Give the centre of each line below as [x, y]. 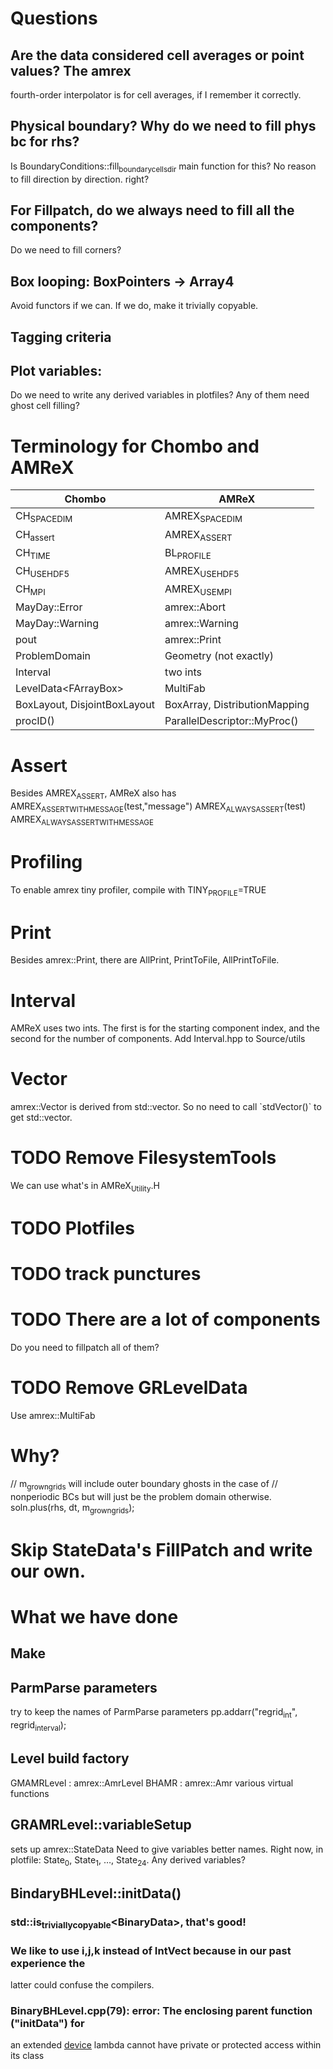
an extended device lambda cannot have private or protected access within [166, 2045]
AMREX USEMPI [198, 590]
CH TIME [33, 553]
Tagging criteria [61, 337]
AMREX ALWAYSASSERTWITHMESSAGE [82, 820]
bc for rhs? [45, 142]
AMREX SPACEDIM [203, 517]
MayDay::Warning [57, 624]
